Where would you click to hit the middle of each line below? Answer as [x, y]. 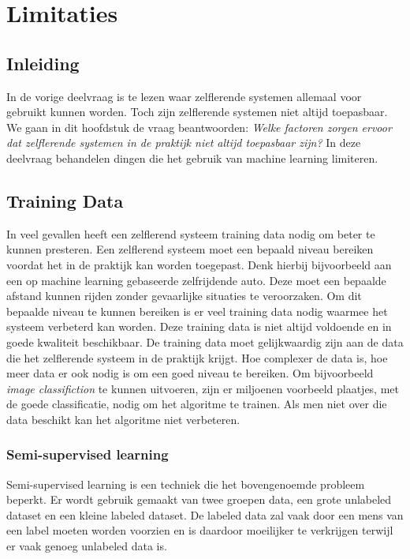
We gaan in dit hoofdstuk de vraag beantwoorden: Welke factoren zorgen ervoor [199, 127]
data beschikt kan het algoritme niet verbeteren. [123, 419]
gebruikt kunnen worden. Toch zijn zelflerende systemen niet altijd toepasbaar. [197, 112]
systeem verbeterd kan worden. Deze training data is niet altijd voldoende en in [199, 326]
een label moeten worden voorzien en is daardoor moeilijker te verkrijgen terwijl [200, 530]
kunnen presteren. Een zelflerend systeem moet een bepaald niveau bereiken [190, 249]
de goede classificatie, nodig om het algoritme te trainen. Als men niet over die [197, 404]
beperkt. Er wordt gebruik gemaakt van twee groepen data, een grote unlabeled [199, 499]
